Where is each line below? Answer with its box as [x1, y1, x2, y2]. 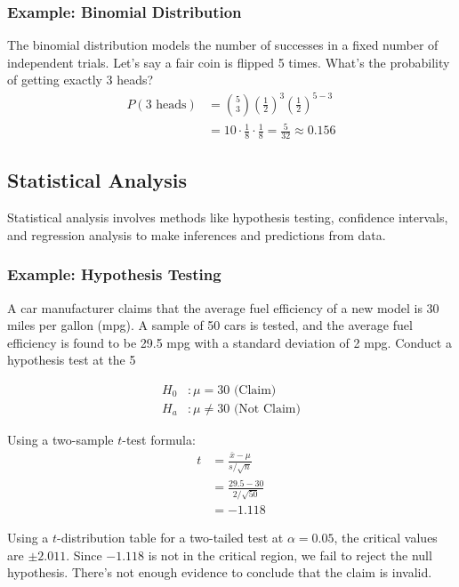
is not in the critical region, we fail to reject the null [148, 545, 432, 564]
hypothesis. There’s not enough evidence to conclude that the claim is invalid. [7, 563, 432, 582]
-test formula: [122, 430, 196, 448]
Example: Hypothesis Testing [7, 263, 221, 285]
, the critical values [334, 528, 438, 547]
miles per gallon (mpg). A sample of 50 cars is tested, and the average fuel [7, 316, 413, 334]
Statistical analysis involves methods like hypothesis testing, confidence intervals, [7, 208, 448, 227]
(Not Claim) [233, 402, 301, 415]
